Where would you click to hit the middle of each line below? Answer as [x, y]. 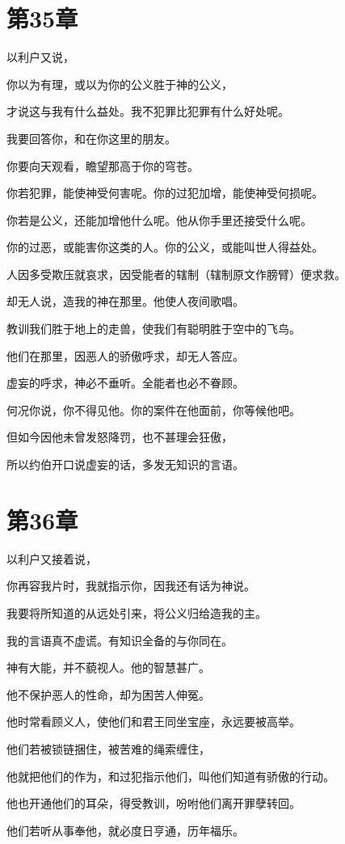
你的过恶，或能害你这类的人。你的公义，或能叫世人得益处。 [165, 247]
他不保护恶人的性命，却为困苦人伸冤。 [108, 694]
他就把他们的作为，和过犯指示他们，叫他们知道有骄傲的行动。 [170, 776]
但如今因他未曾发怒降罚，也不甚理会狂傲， [120, 437]
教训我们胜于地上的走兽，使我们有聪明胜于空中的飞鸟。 [154, 329]
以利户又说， [40, 57]
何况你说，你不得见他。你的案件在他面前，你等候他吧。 [154, 409]
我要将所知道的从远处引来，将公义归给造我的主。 [137, 612]
